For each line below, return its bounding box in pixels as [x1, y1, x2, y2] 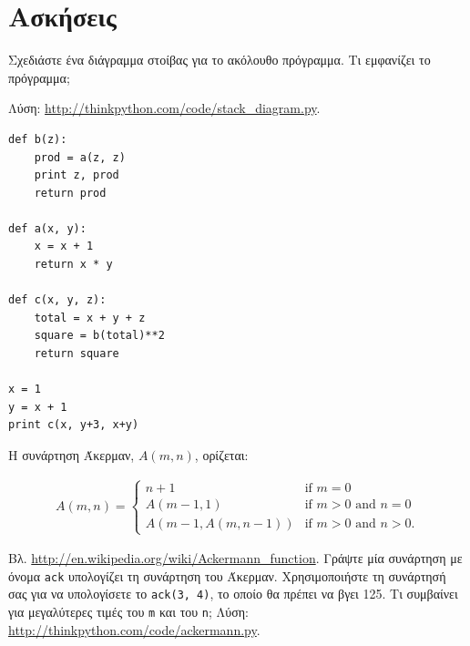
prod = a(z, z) [34, 150, 126, 164]
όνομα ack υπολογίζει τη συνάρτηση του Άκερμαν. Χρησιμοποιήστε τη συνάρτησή [8, 566, 446, 585]
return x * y [34, 258, 113, 272]
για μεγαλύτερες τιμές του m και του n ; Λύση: [8, 602, 249, 621]
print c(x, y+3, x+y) [8, 418, 139, 432]
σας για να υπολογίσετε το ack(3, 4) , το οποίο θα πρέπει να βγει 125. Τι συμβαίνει [8, 584, 458, 603]
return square [34, 347, 119, 361]
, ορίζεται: [194, 446, 249, 464]
